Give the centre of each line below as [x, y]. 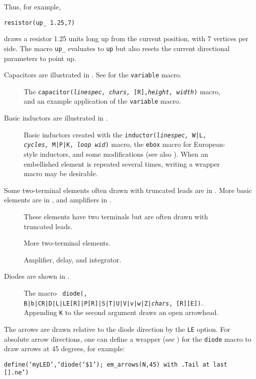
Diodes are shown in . [37, 276]
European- [209, 144]
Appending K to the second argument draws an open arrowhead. [121, 312]
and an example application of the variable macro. [102, 101]
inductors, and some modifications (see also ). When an [124, 154]
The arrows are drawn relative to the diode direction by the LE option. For [117, 329]
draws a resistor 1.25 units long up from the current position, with [105, 38]
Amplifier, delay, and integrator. [73, 259]
